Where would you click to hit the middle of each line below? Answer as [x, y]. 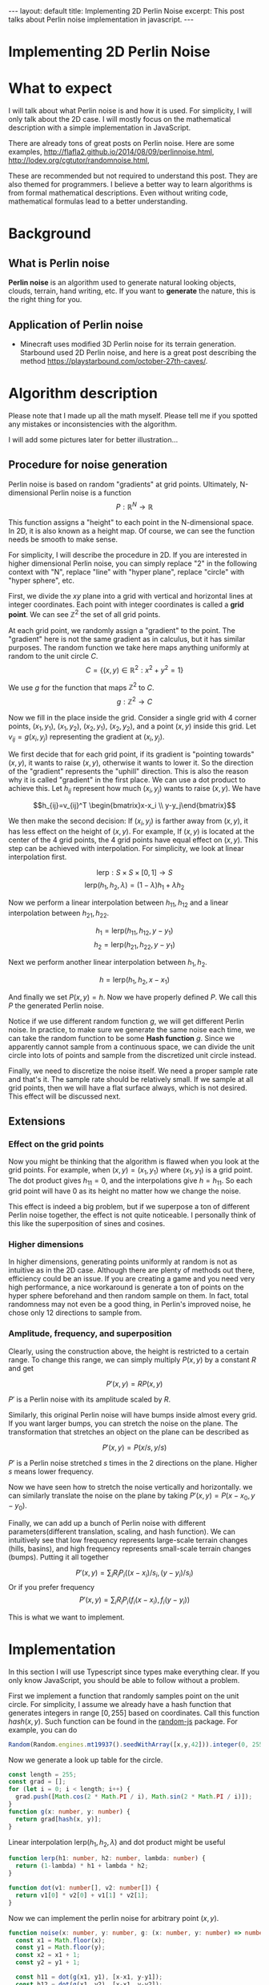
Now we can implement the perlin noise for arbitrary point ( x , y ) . [114, 1918]
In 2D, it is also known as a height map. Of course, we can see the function [131, 531]
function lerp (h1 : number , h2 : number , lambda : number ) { [107, 1858]
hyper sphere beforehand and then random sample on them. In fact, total [128, 1296]
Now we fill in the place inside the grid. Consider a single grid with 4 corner [132, 717]
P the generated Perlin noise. [56, 1005]
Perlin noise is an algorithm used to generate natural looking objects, [122, 283]
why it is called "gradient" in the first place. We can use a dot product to [127, 780]
